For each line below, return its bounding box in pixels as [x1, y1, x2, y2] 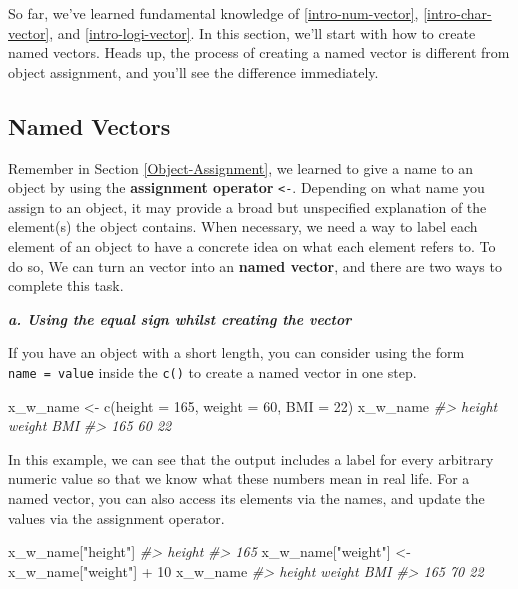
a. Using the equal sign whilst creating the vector [8, 308, 352, 329]
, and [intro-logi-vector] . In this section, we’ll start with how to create [49, 22, 476, 43]
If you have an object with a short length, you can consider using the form [8, 342, 465, 363]
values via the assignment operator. [8, 507, 225, 528]
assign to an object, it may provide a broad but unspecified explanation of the [8, 196, 487, 217]
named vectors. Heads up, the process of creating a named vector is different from [8, 42, 510, 63]
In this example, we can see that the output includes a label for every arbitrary [8, 448, 494, 469]
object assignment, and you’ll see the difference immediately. [8, 61, 379, 82]
